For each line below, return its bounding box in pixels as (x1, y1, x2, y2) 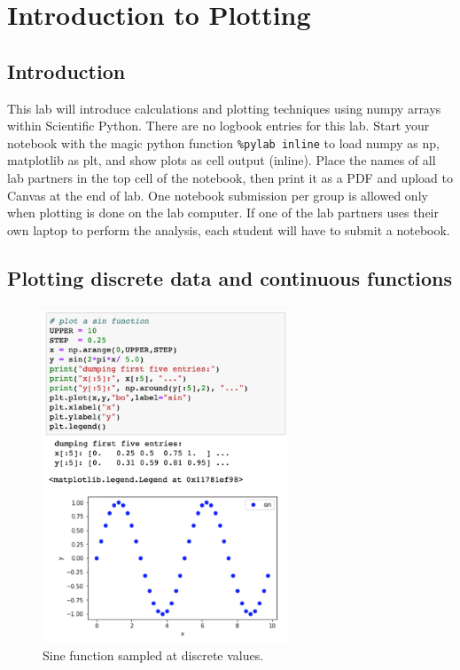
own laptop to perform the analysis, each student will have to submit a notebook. (7, 220, 450, 239)
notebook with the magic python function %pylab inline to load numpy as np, (7, 133, 440, 152)
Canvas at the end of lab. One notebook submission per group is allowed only (7, 185, 428, 204)
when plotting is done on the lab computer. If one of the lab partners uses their (7, 203, 439, 222)
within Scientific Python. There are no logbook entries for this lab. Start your (7, 116, 430, 135)
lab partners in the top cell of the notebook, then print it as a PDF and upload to (7, 169, 453, 187)
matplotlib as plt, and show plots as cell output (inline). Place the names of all (7, 151, 436, 169)
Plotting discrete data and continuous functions (7, 264, 453, 291)
